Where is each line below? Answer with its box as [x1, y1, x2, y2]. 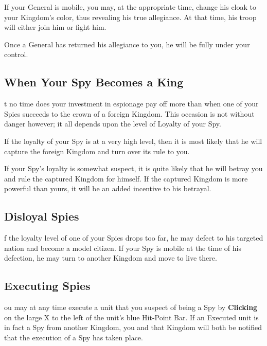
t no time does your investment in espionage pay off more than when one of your [4, 98, 259, 109]
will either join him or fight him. [4, 22, 106, 32]
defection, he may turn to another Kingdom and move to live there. [4, 252, 217, 263]
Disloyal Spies [4, 208, 79, 224]
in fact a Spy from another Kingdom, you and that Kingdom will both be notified [4, 322, 262, 333]
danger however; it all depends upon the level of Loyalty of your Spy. [4, 118, 221, 129]
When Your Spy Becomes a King [4, 74, 184, 90]
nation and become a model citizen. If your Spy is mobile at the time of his [4, 242, 242, 253]
